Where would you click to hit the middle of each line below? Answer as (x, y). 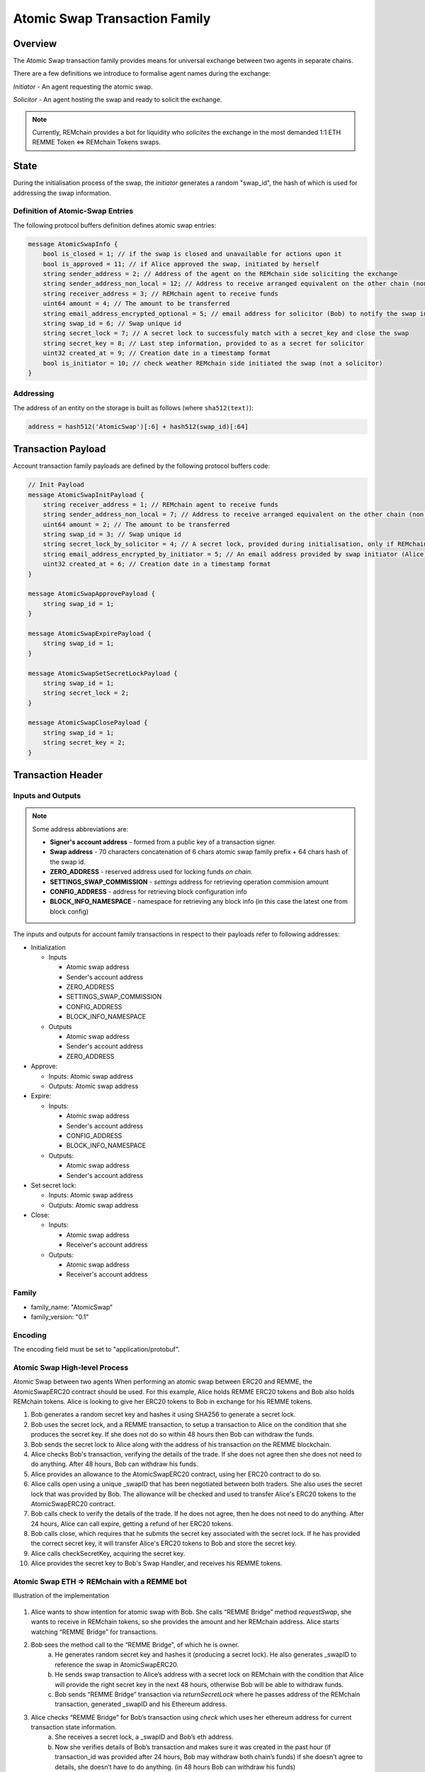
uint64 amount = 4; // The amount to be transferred (136, 304)
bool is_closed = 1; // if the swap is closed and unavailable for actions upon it (192, 254)
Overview (35, 44)
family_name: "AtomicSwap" (72, 1307)
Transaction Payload (59, 449)
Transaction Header (58, 775)
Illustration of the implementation (61, 1596)
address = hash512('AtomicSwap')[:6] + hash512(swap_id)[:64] (138, 426)
